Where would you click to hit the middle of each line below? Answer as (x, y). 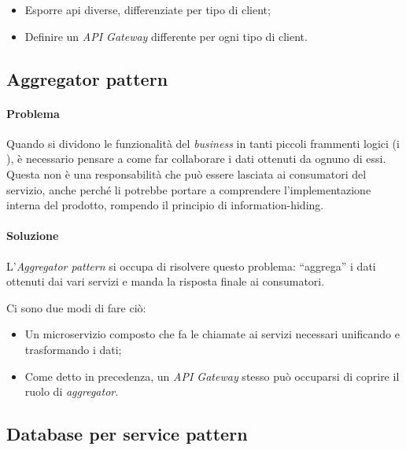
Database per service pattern (127, 434)
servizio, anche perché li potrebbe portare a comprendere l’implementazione (189, 189)
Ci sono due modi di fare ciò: (76, 307)
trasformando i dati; (73, 349)
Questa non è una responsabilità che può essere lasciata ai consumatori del (186, 173)
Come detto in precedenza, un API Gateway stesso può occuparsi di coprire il (212, 376)
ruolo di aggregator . (72, 391)
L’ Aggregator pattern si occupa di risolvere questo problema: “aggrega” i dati (191, 266)
